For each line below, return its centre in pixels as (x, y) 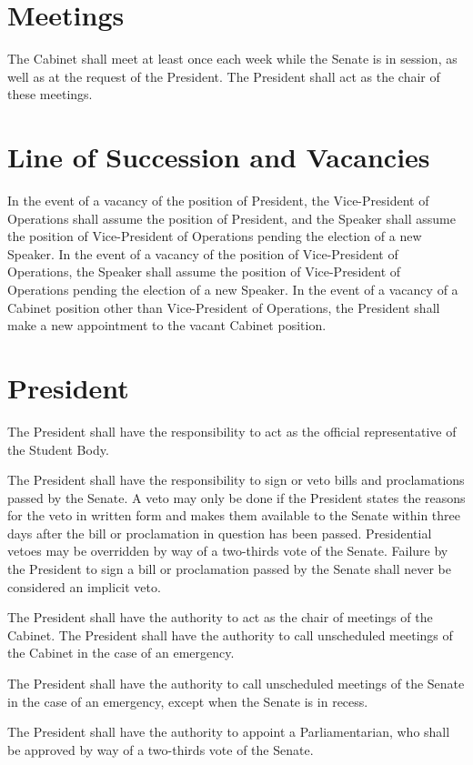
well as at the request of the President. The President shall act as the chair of (224, 76)
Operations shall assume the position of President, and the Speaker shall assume (231, 218)
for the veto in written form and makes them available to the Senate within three (234, 515)
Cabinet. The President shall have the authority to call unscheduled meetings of (230, 634)
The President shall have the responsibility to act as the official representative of (232, 431)
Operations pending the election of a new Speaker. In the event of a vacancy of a (233, 289)
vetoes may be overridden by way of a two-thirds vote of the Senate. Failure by (228, 551)
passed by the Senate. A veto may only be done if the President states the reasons (236, 497)
